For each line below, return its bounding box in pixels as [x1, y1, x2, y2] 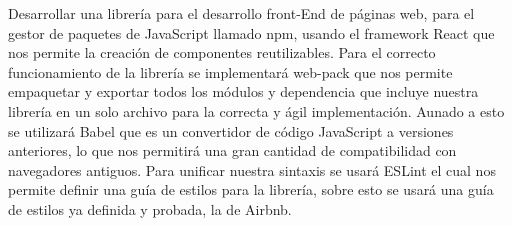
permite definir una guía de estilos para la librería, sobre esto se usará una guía [8, 179, 494, 200]
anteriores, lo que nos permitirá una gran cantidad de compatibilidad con [8, 140, 457, 161]
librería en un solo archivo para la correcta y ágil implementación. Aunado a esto [8, 100, 505, 121]
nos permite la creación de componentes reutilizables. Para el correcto [8, 42, 436, 63]
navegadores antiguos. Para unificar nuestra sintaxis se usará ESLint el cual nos [8, 159, 496, 180]
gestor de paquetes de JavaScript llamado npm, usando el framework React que [8, 22, 495, 43]
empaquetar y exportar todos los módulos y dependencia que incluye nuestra [8, 81, 479, 102]
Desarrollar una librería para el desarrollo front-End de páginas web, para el [8, 3, 475, 23]
